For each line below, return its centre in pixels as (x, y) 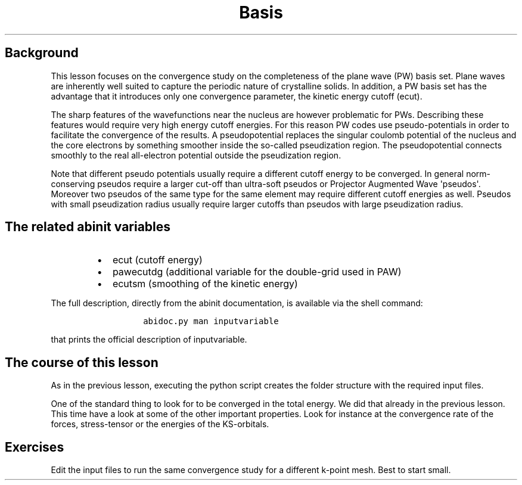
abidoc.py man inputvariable (211, 321)
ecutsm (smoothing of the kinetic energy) (205, 284)
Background (42, 53)
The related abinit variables (88, 227)
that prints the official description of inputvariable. (149, 340)
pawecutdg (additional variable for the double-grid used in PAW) (257, 272)
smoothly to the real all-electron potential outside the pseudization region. (196, 155)
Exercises (35, 447)
